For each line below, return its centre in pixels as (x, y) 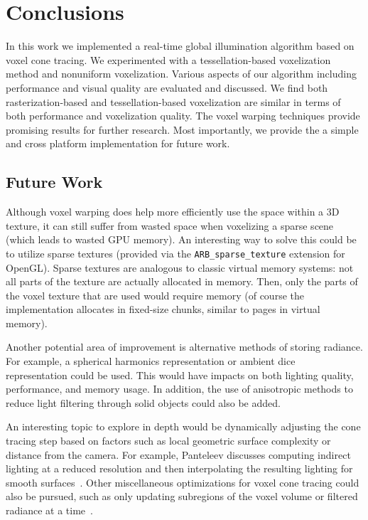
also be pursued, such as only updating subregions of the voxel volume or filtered (182, 496)
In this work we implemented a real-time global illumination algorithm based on (180, 46)
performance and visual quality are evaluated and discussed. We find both (167, 87)
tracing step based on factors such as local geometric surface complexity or (168, 441)
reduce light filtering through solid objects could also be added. (143, 402)
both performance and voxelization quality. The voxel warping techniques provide (183, 116)
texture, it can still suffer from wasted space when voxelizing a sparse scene (170, 225)
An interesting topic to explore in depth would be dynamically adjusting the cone (183, 426)
